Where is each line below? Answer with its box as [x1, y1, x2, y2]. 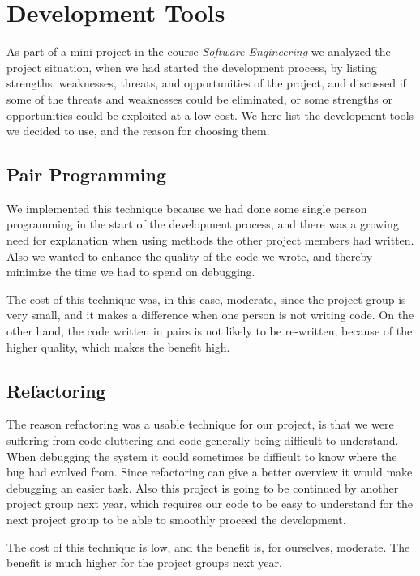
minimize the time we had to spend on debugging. [6, 263, 255, 280]
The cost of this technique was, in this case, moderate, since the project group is [6, 290, 406, 307]
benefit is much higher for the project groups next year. [6, 554, 282, 571]
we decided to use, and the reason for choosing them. [6, 122, 270, 139]
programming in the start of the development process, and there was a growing [6, 215, 399, 233]
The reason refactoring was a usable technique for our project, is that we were [6, 416, 394, 433]
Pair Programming [6, 162, 167, 187]
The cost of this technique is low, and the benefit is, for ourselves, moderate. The [6, 538, 410, 555]
